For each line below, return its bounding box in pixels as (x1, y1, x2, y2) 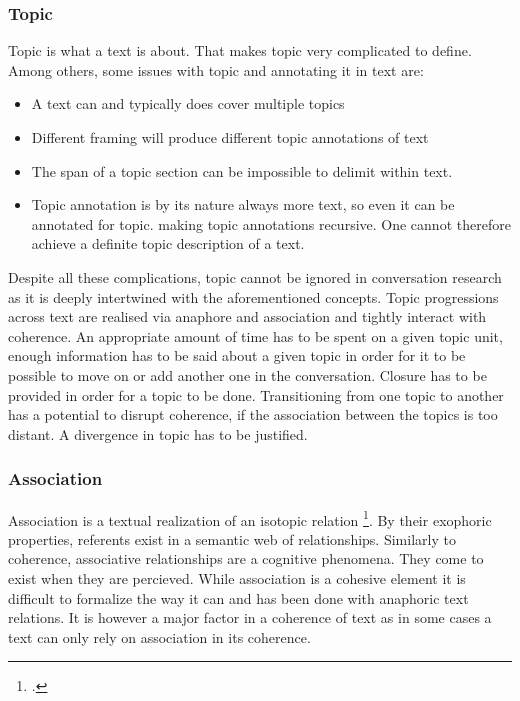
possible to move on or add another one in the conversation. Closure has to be (8, 364, 487, 385)
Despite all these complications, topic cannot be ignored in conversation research (8, 266, 502, 287)
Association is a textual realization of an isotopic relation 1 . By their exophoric (8, 506, 492, 530)
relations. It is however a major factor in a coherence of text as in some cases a (8, 607, 492, 628)
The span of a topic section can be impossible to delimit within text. (31, 160, 453, 181)
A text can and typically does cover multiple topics (31, 93, 345, 114)
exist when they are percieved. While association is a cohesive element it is (8, 567, 466, 588)
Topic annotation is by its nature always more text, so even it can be (31, 194, 455, 215)
